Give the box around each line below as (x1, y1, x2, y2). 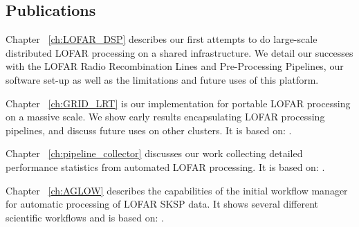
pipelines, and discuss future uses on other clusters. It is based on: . (6, 122, 292, 137)
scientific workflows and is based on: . (6, 210, 164, 224)
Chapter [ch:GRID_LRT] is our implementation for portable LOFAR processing (6, 96, 351, 110)
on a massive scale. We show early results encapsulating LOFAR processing (6, 109, 325, 124)
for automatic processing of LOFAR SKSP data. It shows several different (6, 197, 319, 211)
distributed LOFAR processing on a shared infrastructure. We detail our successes (6, 45, 353, 60)
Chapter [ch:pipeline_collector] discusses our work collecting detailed (6, 146, 303, 161)
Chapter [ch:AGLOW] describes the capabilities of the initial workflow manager (6, 183, 348, 197)
